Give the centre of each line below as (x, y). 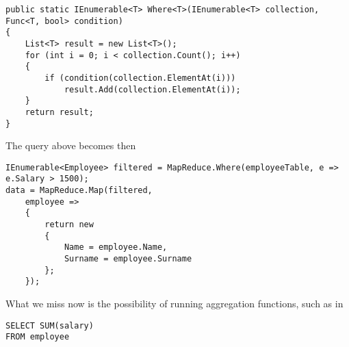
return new (69, 225)
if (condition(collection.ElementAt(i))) (140, 78)
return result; (59, 112)
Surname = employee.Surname (128, 259)
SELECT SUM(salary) (50, 325)
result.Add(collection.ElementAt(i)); (152, 89)
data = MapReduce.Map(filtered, (79, 191)
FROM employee (38, 337)
